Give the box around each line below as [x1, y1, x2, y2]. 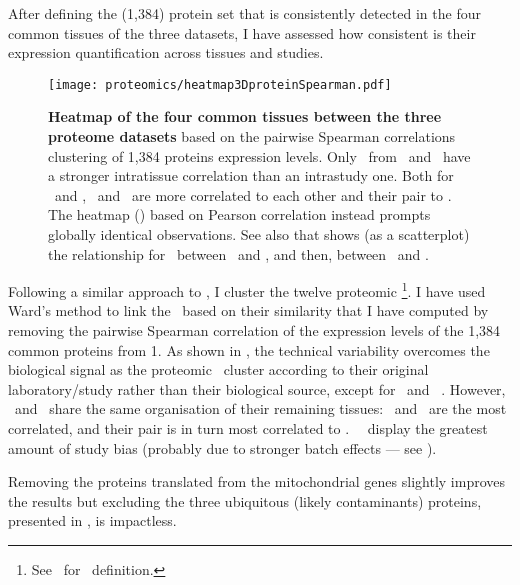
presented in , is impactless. [8, 510, 177, 531]
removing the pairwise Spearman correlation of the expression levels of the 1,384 [8, 320, 501, 341]
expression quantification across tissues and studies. [8, 42, 324, 63]
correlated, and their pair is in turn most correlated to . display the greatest [8, 418, 488, 438]
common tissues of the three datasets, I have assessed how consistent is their [8, 22, 476, 43]
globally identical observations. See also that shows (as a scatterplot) [48, 224, 470, 244]
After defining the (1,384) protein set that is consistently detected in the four [8, 3, 481, 23]
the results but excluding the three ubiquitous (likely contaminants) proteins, [8, 490, 482, 511]
